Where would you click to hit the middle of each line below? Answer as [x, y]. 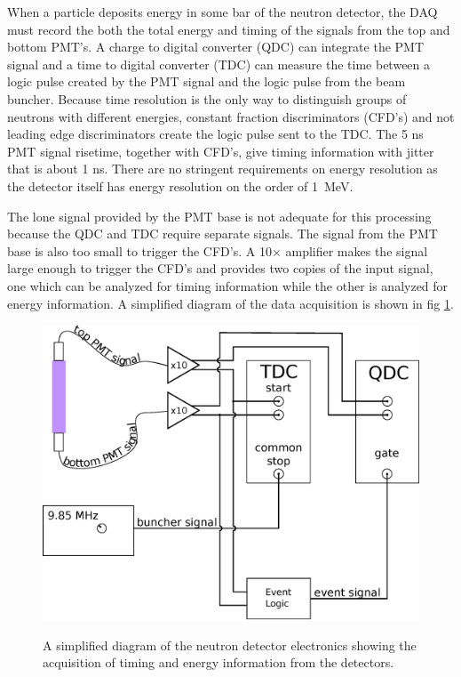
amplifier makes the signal [357, 250]
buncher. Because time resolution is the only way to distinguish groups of [207, 98]
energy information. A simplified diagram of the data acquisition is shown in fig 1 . [230, 303]
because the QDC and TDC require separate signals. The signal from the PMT [223, 234]
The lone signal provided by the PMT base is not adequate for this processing [219, 216]
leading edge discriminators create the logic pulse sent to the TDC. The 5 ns [215, 134]
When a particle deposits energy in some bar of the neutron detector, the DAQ [223, 12]
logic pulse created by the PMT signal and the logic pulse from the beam [207, 81]
